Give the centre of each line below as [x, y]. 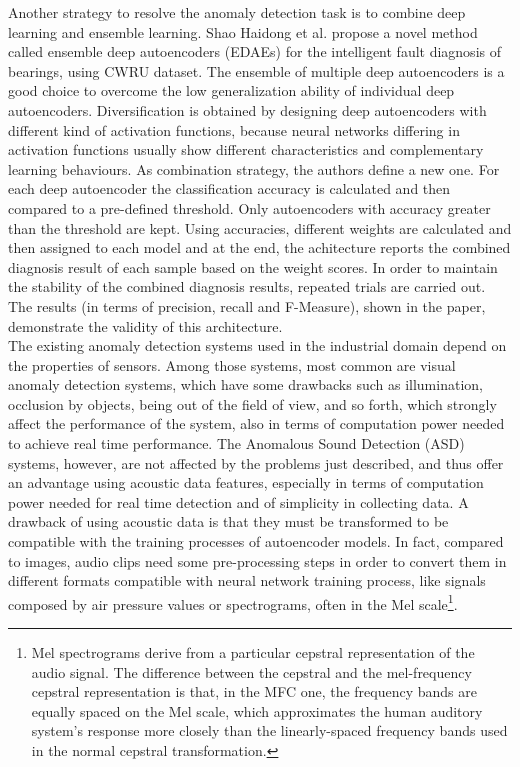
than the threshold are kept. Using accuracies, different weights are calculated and [260, 227]
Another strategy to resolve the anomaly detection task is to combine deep [237, 12]
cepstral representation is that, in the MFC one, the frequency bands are [254, 691]
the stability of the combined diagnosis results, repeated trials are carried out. [247, 286]
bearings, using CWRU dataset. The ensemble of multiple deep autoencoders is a [256, 70]
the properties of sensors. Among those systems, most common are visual [232, 364]
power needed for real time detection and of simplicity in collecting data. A [238, 501]
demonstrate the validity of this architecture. [145, 325]
